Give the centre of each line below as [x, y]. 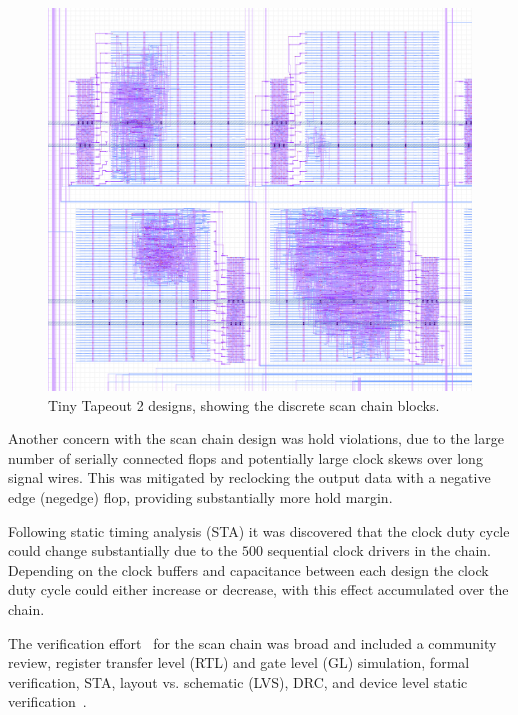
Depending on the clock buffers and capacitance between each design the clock [248, 569]
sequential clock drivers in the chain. [379, 550]
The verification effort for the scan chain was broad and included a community [252, 642]
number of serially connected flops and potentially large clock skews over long [245, 457]
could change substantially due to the [123, 550]
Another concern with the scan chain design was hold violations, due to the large [256, 438]
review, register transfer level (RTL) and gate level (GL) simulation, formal [239, 662]
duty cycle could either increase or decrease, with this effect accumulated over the [258, 589]
